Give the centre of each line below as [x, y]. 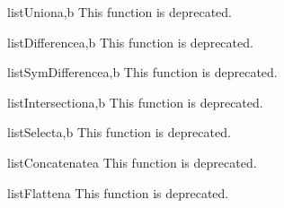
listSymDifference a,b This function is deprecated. [142, 72]
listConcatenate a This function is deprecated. [132, 162]
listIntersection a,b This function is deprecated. [135, 102]
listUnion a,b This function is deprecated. [120, 12]
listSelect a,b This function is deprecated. [119, 132]
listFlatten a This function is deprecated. [118, 192]
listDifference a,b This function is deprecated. [130, 42]
